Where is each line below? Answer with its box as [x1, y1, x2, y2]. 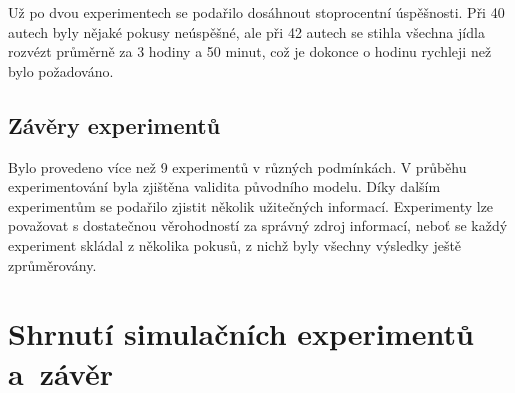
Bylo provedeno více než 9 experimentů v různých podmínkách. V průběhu [8, 156, 467, 177]
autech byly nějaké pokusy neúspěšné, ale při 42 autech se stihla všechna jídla [8, 21, 485, 42]
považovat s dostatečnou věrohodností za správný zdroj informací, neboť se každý [8, 215, 508, 236]
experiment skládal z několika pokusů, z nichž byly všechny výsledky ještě [8, 234, 462, 255]
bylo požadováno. [8, 60, 114, 81]
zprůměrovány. [8, 254, 97, 275]
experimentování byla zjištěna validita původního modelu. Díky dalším [8, 176, 441, 197]
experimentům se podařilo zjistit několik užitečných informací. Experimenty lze [8, 195, 494, 216]
